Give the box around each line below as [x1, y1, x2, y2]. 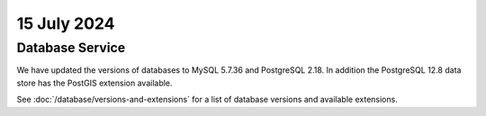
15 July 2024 [16, 13, 115, 33]
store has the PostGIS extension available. [16, 77, 173, 88]
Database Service [16, 40, 126, 56]
